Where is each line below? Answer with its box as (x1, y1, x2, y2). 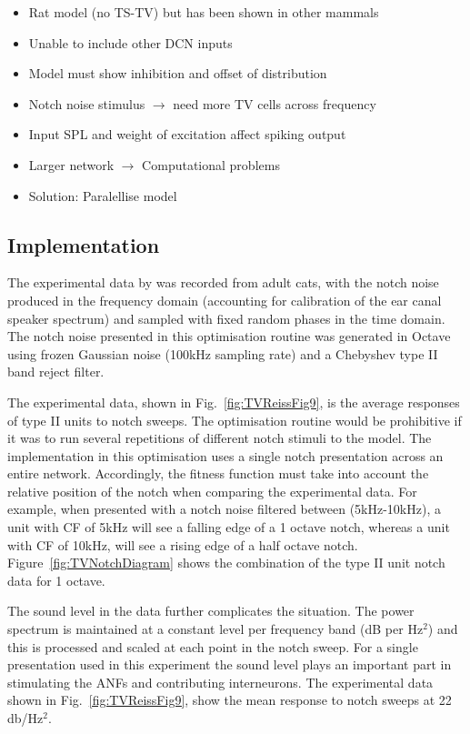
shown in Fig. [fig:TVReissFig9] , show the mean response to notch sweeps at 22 (7, 690, 452, 709)
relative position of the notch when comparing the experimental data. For (7, 481, 417, 500)
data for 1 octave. (7, 570, 105, 589)
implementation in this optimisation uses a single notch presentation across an (7, 446, 444, 465)
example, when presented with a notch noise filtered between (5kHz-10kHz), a (7, 499, 441, 518)
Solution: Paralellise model (28, 186, 177, 205)
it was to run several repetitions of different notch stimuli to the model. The (7, 428, 432, 447)
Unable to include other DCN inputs (28, 33, 233, 52)
